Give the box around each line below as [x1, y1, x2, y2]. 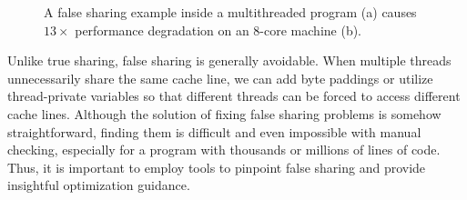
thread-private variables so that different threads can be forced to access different [7, 86, 461, 105]
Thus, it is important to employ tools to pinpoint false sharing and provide [7, 157, 426, 176]
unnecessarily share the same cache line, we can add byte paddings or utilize [7, 68, 433, 87]
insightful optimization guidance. [7, 175, 190, 195]
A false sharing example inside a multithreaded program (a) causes [44, 3, 417, 21]
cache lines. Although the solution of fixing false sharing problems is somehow [7, 104, 442, 123]
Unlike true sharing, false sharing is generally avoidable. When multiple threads [7, 51, 452, 70]
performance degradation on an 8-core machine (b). [75, 20, 361, 39]
